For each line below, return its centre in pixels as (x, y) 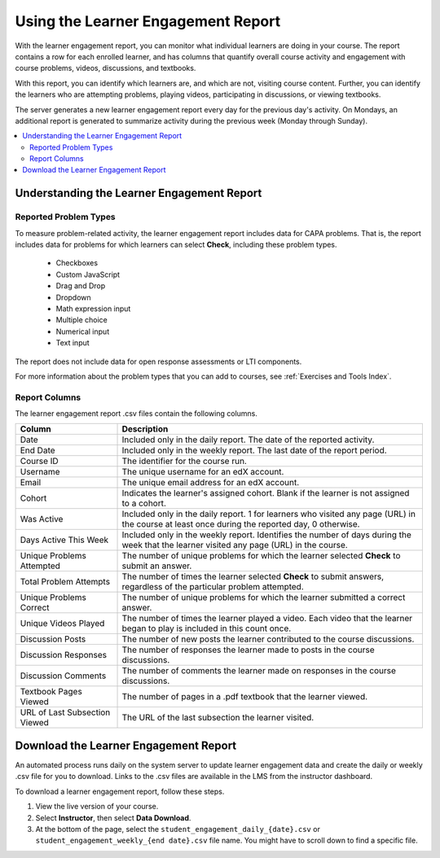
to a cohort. (144, 503)
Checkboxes (77, 263)
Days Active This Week (64, 540)
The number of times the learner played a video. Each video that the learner (267, 619)
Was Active (42, 519)
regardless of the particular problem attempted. (213, 587)
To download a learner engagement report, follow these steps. (120, 791)
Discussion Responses (64, 655)
